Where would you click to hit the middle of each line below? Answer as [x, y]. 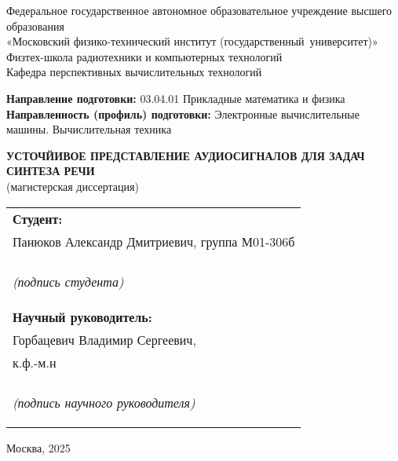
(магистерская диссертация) [73, 186]
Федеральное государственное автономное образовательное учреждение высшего [199, 10]
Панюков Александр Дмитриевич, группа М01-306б [154, 241]
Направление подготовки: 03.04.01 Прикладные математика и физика [176, 98]
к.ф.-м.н [35, 362]
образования [35, 26]
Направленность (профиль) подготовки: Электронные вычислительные [183, 113]
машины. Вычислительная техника [89, 129]
